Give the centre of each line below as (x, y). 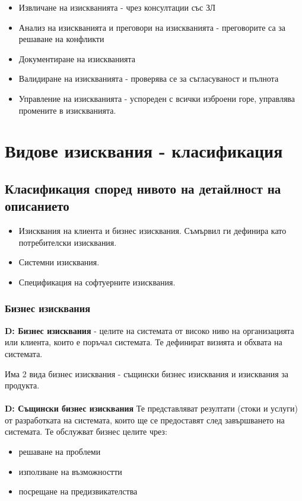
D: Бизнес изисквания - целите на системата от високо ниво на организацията (150, 330)
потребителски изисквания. (68, 242)
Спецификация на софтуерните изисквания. (97, 282)
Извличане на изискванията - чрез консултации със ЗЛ (117, 7)
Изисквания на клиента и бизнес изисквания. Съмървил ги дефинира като (152, 231)
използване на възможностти (70, 471)
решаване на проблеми (60, 452)
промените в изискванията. (67, 110)
